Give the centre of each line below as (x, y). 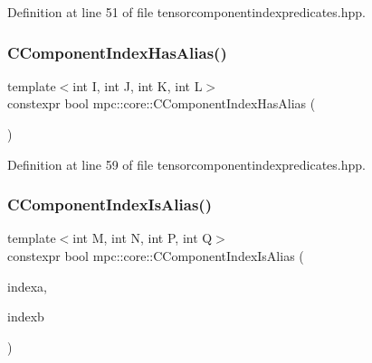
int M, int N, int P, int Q (143, 238)
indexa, (27, 286)
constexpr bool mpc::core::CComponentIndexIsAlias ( (156, 256)
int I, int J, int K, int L (138, 85)
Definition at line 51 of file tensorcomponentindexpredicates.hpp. (186, 12)
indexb (26, 316)
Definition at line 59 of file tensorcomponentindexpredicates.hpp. (186, 164)
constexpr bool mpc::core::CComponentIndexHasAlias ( (162, 103)
